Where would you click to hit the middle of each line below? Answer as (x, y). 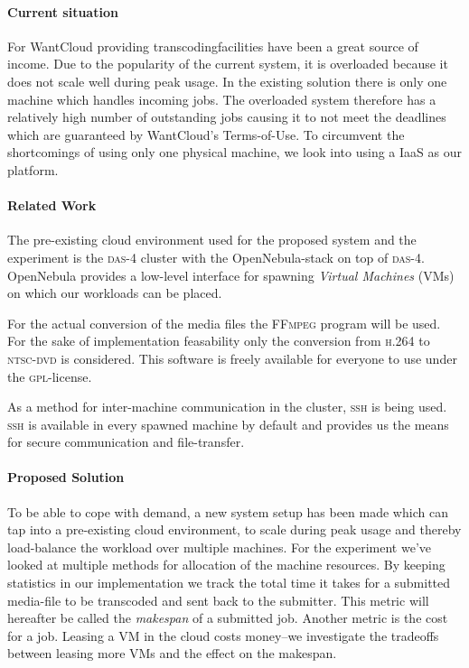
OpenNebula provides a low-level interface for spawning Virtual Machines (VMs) (231, 275)
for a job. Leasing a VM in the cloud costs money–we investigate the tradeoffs (223, 635)
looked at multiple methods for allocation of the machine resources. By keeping (226, 565)
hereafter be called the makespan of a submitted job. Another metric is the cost (228, 618)
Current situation (63, 11)
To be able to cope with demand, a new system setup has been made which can (228, 511)
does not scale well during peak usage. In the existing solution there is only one (227, 81)
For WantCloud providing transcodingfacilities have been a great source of (213, 46)
